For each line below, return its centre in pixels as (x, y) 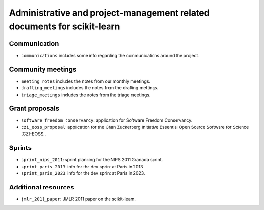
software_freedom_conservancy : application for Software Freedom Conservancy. (107, 120)
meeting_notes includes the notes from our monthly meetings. (86, 81)
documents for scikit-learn (65, 26)
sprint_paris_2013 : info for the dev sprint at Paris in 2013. (83, 167)
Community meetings (43, 69)
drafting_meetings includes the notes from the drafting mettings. (90, 88)
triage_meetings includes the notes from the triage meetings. (86, 95)
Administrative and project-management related (109, 13)
